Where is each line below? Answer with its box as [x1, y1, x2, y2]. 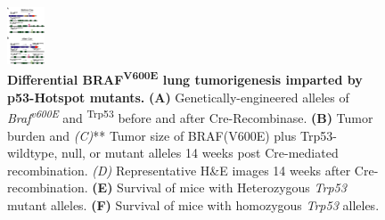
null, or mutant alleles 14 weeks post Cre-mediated [61, 143, 339, 162]
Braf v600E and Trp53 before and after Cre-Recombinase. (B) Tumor [7, 106, 373, 127]
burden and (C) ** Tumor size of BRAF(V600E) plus [7, 126, 297, 144]
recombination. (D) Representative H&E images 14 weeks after [7, 160, 351, 179]
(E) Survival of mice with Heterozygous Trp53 [92, 178, 347, 197]
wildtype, [7, 143, 58, 162]
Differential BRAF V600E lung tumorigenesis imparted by [7, 68, 363, 89]
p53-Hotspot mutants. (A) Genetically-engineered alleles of [7, 87, 349, 106]
